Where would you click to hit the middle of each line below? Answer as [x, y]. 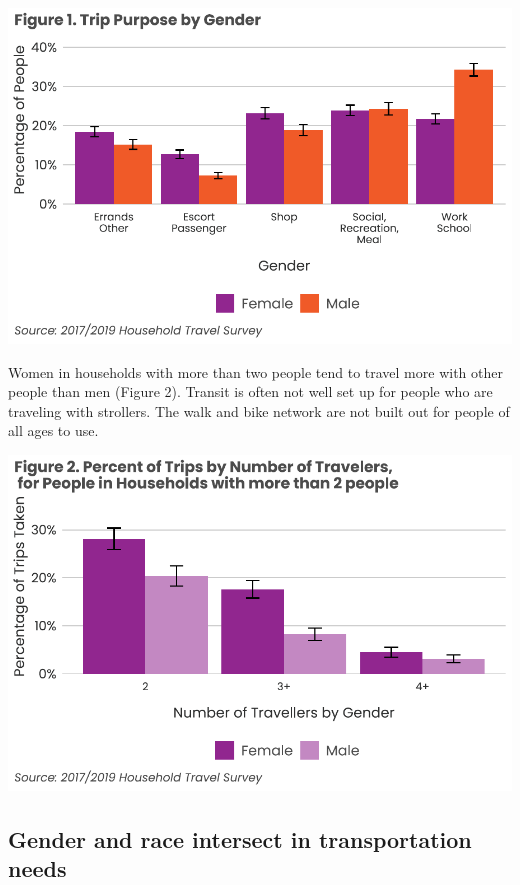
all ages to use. [53, 430]
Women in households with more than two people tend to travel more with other [255, 371]
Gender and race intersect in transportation [240, 838]
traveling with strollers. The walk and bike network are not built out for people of [259, 410]
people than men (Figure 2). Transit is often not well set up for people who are [250, 391]
